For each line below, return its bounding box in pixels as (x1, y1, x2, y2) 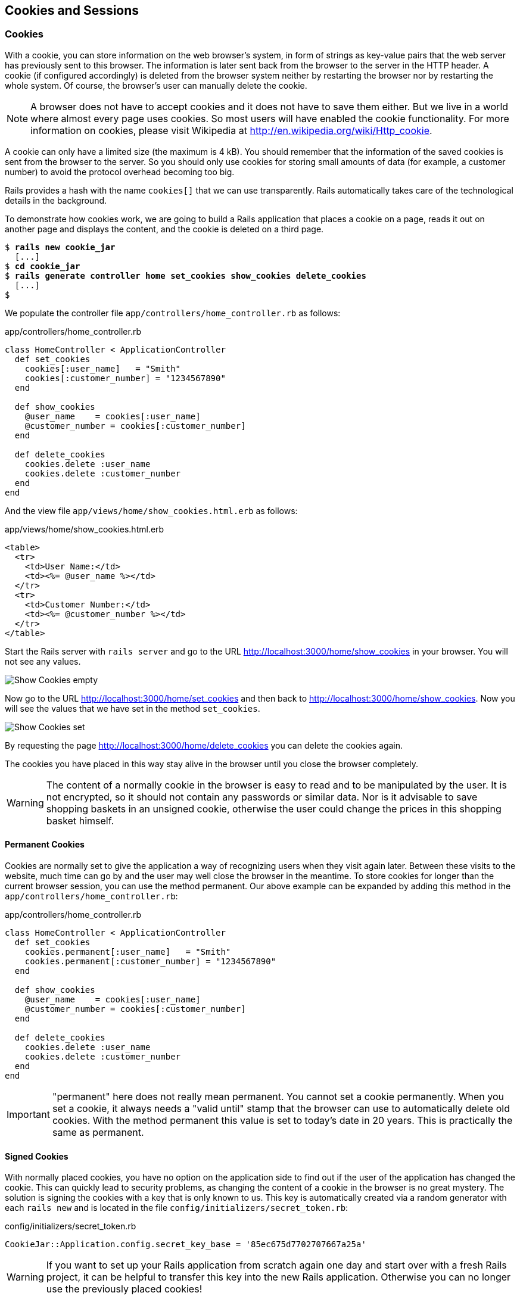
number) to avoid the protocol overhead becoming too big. (5, 166, 235, 177)
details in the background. (5, 195, 107, 205)
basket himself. (46, 814, 114, 827)
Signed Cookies (5, 1151, 68, 1161)
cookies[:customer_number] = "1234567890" (24, 373, 226, 383)
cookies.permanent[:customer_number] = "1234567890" (24, 957, 276, 967)
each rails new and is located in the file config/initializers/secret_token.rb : (5, 1203, 348, 1213)
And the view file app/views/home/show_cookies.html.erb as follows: (5, 505, 298, 516)
